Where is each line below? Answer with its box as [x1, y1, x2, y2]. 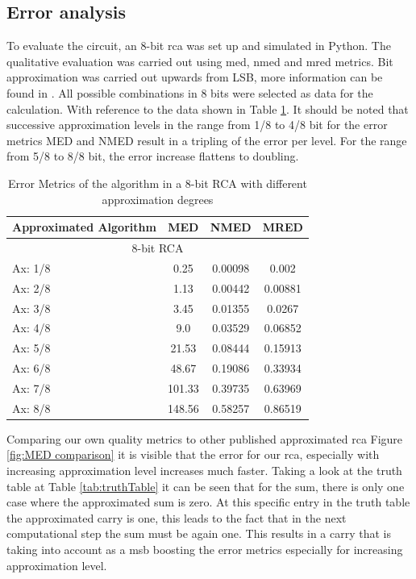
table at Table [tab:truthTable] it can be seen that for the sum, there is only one [6, 477, 405, 494]
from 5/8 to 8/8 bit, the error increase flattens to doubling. [6, 148, 299, 165]
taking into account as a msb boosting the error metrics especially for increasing [6, 540, 403, 557]
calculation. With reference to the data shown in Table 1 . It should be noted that [6, 100, 409, 117]
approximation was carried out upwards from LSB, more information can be [6, 69, 383, 85]
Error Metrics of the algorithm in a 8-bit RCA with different [8, 174, 307, 191]
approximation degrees [102, 190, 214, 207]
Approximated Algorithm [12, 219, 156, 235]
